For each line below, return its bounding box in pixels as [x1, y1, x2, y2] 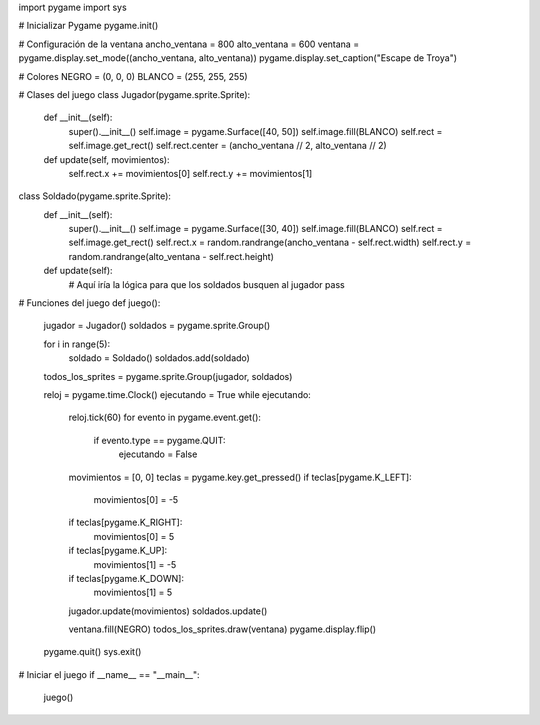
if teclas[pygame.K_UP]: [68, 545, 168, 557]
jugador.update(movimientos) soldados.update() [68, 605, 268, 617]
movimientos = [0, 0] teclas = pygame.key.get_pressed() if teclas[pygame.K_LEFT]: [68, 471, 412, 483]
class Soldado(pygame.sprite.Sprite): [18, 190, 172, 202]
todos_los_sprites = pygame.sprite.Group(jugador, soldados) [43, 370, 293, 382]
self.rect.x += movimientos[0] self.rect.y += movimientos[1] [68, 167, 313, 179]
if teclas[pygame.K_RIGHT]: [68, 516, 183, 529]
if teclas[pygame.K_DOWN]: [68, 572, 185, 584]
